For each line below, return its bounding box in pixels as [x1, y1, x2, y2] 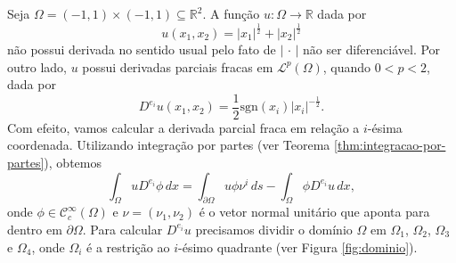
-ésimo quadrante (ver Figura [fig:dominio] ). [178, 237, 418, 256]
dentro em [7, 219, 62, 238]
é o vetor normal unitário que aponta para [199, 202, 430, 221]
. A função [202, 4, 260, 22]
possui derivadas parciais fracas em [82, 57, 273, 76]
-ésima [367, 118, 403, 136]
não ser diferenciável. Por [303, 39, 441, 58]
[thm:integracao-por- [334, 136, 446, 154]
